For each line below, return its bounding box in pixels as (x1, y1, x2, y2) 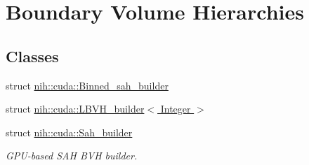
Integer (160, 101, 191, 116)
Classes (6, 45, 59, 66)
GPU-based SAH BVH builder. (6, 148, 138, 163)
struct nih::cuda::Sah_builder (6, 124, 133, 139)
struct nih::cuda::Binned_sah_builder (6, 78, 169, 92)
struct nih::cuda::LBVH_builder (6, 101, 145, 116)
